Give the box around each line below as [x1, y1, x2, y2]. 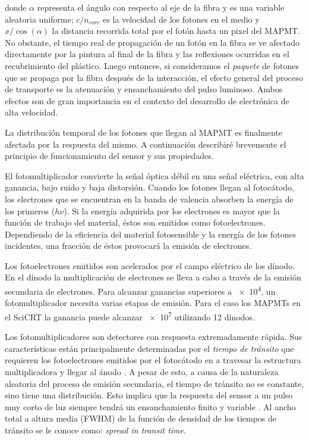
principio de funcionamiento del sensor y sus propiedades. [5, 149, 214, 162]
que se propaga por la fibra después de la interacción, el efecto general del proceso [5, 71, 303, 83]
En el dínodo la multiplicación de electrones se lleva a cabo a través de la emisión [5, 271, 301, 283]
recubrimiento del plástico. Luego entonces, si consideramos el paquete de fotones [5, 59, 299, 71]
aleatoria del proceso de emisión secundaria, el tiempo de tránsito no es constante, [5, 377, 304, 389]
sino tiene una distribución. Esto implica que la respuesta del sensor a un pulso [5, 389, 293, 401]
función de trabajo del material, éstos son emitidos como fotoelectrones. [5, 216, 266, 229]
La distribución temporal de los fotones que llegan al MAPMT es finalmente [5, 126, 283, 138]
